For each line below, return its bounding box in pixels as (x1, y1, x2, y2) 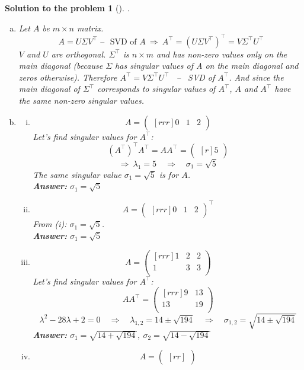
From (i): (33, 218, 67, 230)
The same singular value (33, 168, 121, 180)
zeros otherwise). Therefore (18, 71, 117, 83)
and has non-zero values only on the (156, 47, 287, 60)
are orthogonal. (51, 47, 106, 60)
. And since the (229, 71, 284, 83)
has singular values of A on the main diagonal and (115, 59, 299, 72)
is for (159, 168, 179, 180)
